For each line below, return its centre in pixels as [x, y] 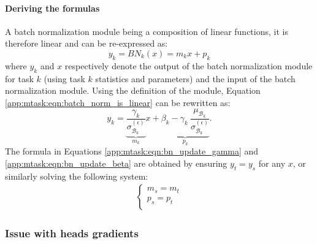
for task [19, 78]
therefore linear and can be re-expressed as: [86, 43]
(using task [64, 78]
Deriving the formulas [52, 8]
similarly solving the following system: [77, 176]
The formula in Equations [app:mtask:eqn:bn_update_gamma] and [132, 151]
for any [272, 163]
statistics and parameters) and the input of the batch [195, 78]
